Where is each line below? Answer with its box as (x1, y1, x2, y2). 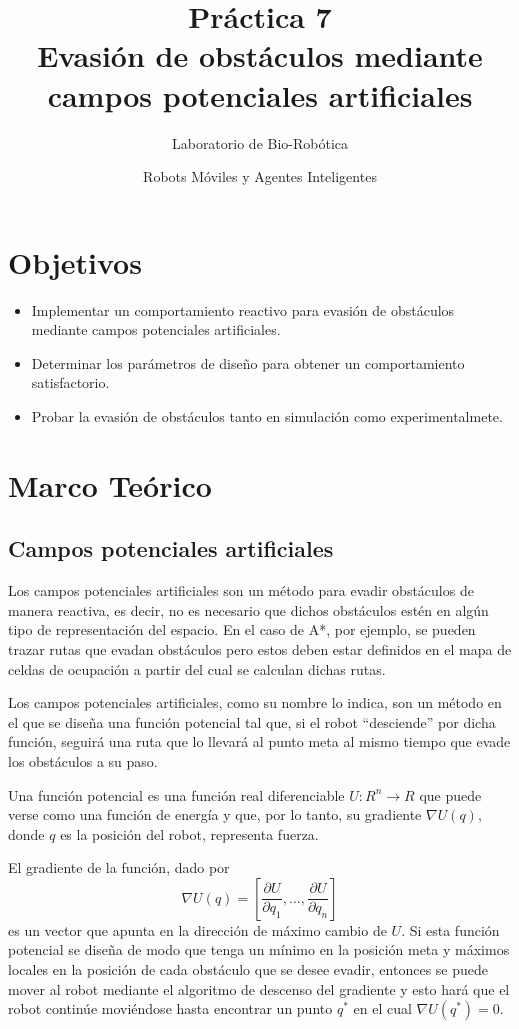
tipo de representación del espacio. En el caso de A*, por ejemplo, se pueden (8, 619, 476, 640)
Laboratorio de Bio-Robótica (171, 132, 349, 153)
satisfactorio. (31, 372, 110, 393)
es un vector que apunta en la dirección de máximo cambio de (8, 919, 387, 940)
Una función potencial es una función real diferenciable (8, 784, 345, 805)
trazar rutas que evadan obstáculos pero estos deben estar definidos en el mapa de (8, 638, 512, 659)
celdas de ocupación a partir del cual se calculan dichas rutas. (8, 658, 386, 679)
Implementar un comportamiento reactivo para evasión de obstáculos (31, 299, 455, 320)
